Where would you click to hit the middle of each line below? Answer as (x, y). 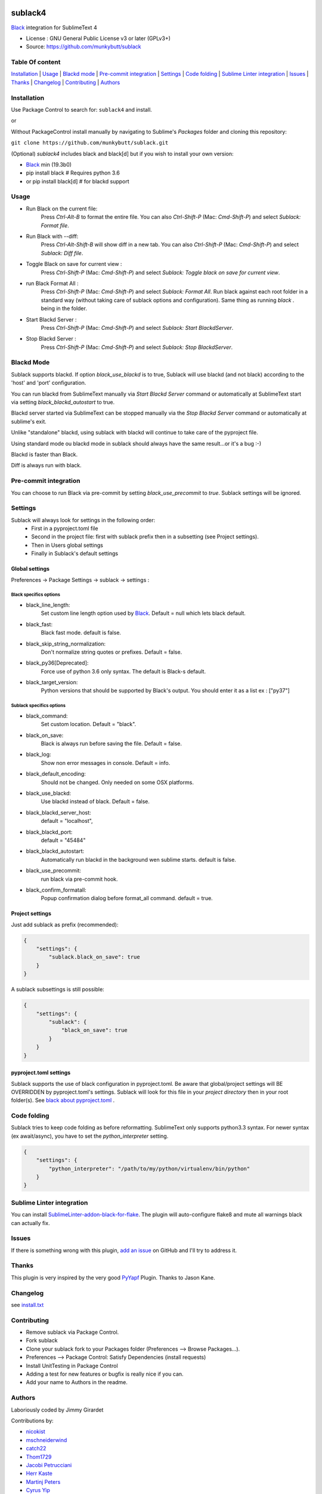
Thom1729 (39, 1457)
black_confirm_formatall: (56, 890)
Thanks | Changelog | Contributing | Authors (66, 82)
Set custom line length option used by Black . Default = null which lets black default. (143, 613)
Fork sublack (42, 1340)
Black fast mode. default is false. (81, 633)
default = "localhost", (67, 821)
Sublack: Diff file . (62, 253)
